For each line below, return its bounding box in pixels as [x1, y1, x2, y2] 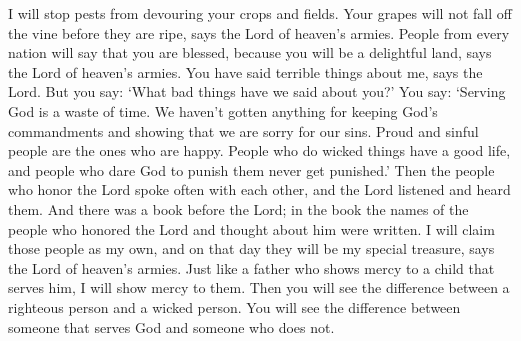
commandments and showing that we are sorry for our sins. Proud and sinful [8, 120, 479, 141]
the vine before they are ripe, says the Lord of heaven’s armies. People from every [8, 22, 510, 43]
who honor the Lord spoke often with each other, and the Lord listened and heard [8, 179, 511, 200]
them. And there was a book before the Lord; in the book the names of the [8, 198, 469, 219]
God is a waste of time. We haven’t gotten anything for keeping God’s [8, 100, 438, 121]
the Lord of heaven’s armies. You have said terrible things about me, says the [8, 61, 483, 82]
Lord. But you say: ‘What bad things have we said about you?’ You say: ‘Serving [8, 81, 506, 102]
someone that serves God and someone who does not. [8, 316, 335, 337]
